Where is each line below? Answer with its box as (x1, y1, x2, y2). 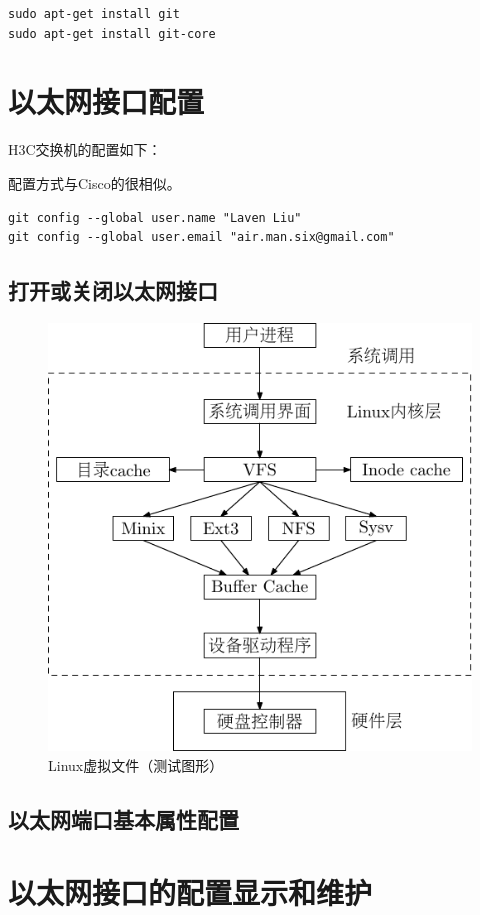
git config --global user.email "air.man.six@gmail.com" (8, 230, 395, 245)
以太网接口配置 (8, 81, 205, 122)
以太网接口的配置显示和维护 (8, 872, 373, 913)
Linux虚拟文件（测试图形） (48, 754, 224, 775)
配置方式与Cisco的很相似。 (8, 172, 181, 193)
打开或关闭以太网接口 (8, 275, 218, 306)
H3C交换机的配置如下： (8, 139, 162, 160)
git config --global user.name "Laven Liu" (8, 210, 302, 225)
